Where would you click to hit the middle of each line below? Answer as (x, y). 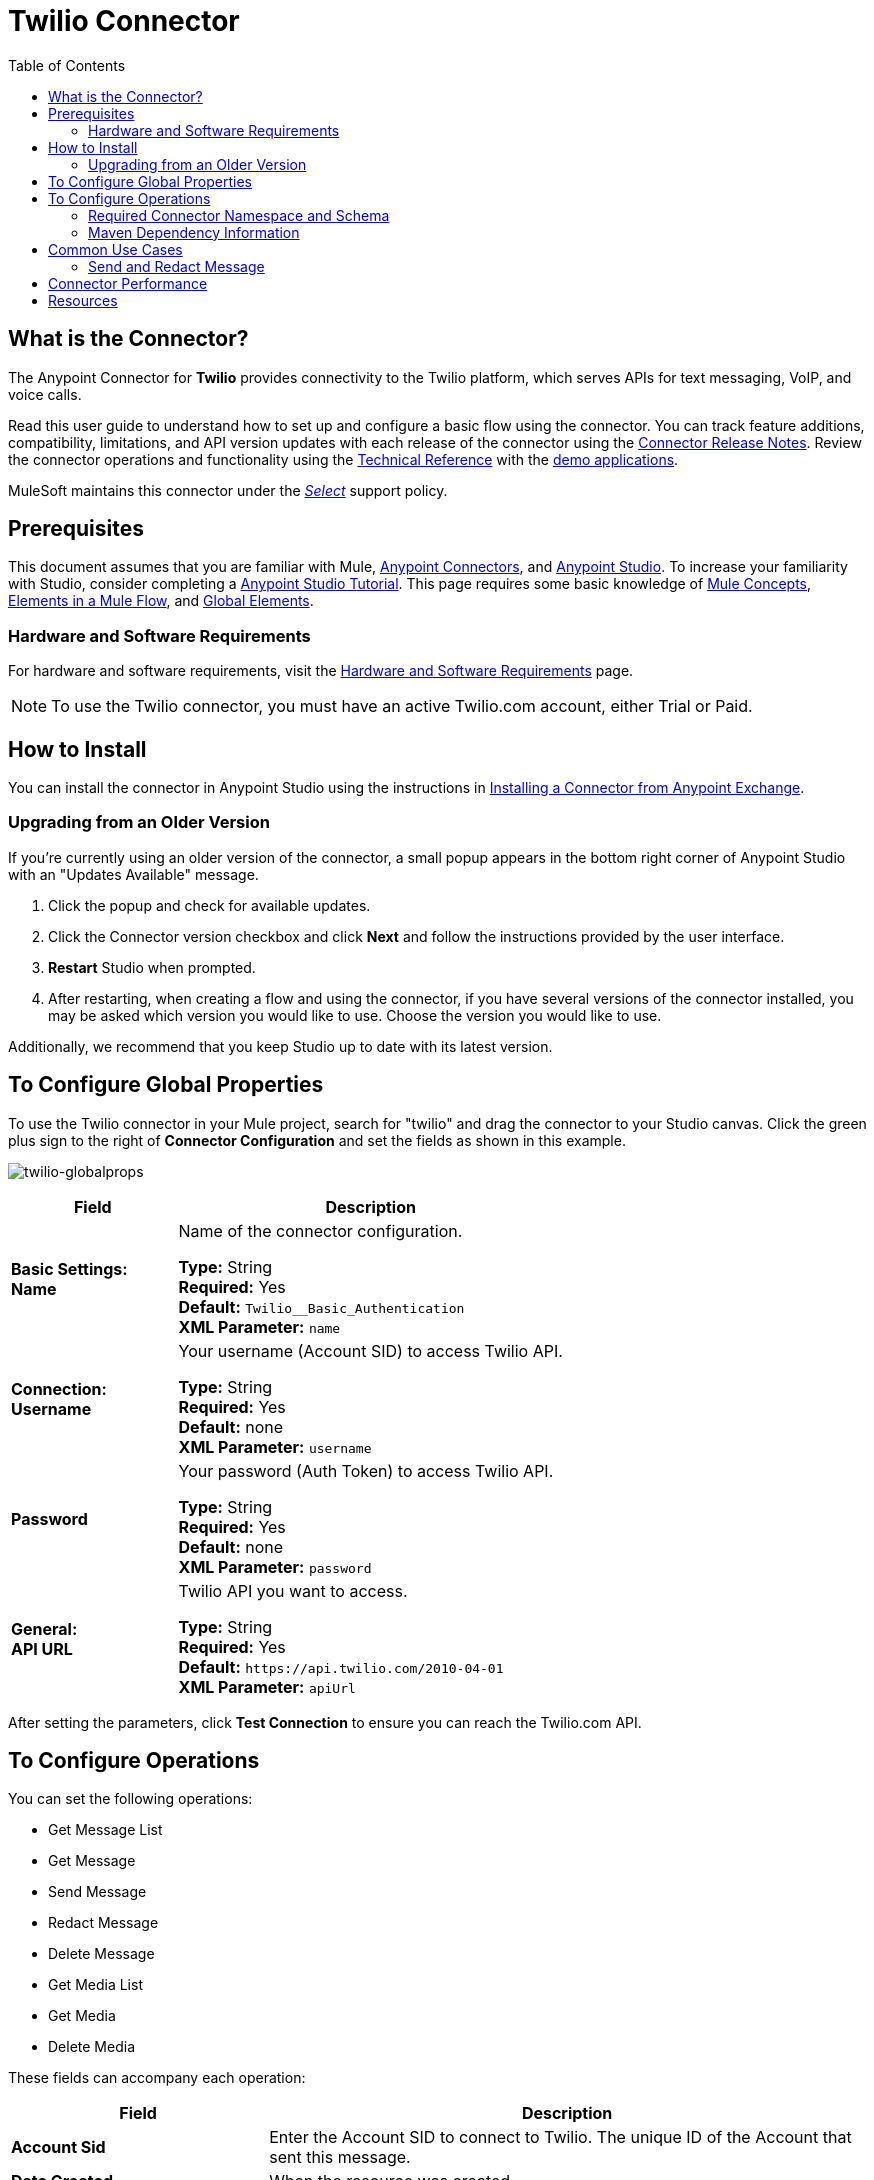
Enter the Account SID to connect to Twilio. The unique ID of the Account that (560, 2137)
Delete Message (101, 1954)
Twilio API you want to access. (293, 1590)
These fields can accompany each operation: (157, 2078)
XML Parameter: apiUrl (267, 1686)
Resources (83, 300)
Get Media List (95, 1985)
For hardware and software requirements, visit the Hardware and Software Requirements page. (321, 671)
